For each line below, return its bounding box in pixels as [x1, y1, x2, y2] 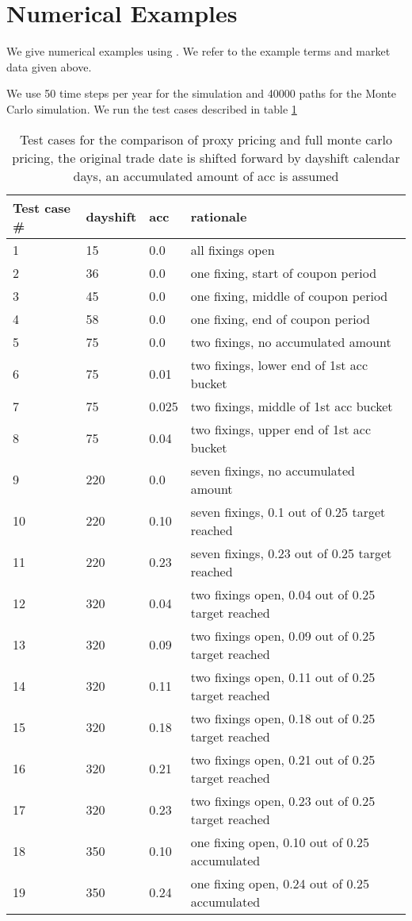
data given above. [6, 58, 92, 75]
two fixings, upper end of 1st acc [190, 419, 372, 438]
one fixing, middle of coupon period [190, 286, 388, 305]
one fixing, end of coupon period [190, 309, 371, 328]
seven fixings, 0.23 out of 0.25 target [190, 543, 392, 562]
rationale [190, 207, 247, 225]
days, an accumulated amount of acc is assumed [73, 166, 339, 185]
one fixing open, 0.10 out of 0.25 [190, 832, 370, 851]
